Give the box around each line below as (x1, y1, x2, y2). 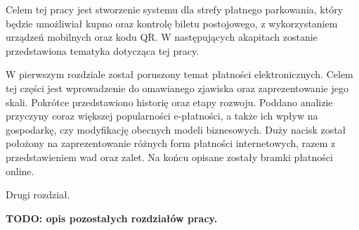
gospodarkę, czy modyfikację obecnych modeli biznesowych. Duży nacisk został (6, 122, 346, 136)
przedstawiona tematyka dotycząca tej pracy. (6, 43, 200, 58)
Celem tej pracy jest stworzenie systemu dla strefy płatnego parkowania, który (6, 2, 344, 16)
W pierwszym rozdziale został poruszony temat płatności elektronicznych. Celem (6, 67, 353, 82)
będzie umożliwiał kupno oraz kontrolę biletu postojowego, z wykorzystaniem (6, 15, 338, 30)
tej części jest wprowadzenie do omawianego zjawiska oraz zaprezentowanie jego (6, 80, 348, 95)
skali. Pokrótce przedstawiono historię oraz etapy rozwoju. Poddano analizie (6, 94, 333, 109)
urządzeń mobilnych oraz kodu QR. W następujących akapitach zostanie (6, 30, 318, 44)
